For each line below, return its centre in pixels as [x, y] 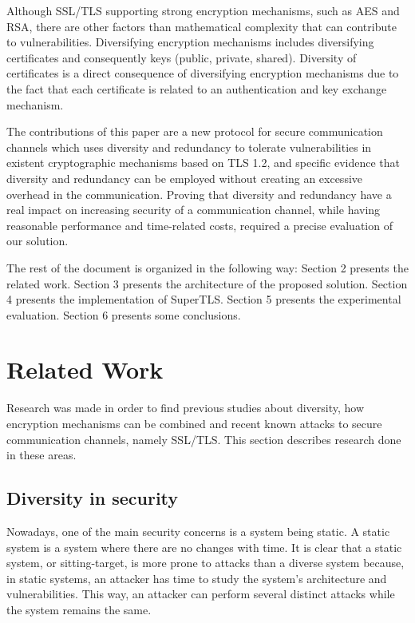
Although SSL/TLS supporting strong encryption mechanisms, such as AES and [203, 10]
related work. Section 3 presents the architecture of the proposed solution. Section [207, 283]
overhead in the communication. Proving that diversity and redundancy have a [199, 194]
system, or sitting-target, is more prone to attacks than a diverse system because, [206, 563]
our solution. [38, 241]
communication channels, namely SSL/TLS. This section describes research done [204, 439]
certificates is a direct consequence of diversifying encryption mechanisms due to [203, 73]
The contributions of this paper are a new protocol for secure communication [195, 131]
